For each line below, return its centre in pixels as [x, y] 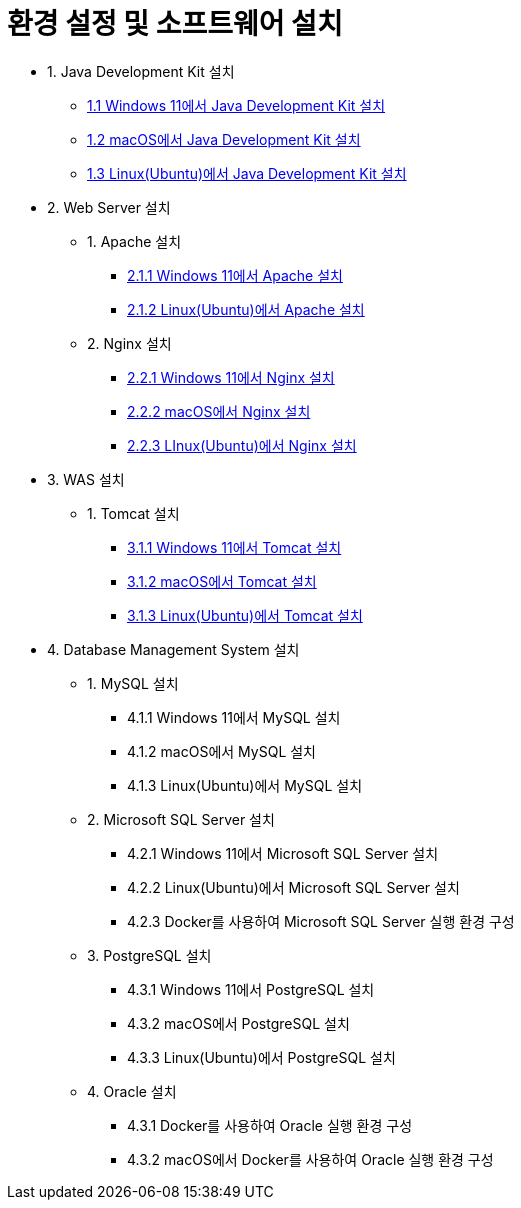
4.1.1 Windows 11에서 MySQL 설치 [234, 717]
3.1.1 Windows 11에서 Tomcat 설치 [234, 547]
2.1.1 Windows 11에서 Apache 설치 [235, 275]
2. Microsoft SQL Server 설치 [181, 819]
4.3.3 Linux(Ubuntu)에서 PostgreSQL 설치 [261, 1057]
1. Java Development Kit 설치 [141, 71]
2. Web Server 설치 [109, 207]
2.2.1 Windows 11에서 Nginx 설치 [231, 377]
